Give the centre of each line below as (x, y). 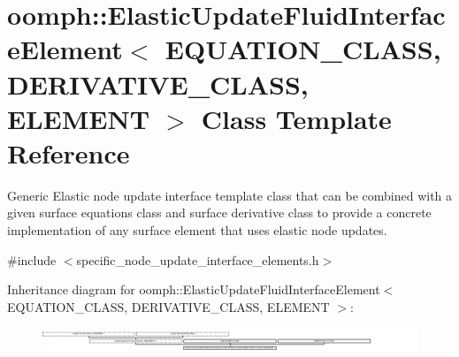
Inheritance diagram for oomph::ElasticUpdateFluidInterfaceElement (194, 289)
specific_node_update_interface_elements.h (198, 259)
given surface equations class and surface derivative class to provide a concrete (219, 213)
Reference (69, 152)
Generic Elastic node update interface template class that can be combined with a (230, 195)
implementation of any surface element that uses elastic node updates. (197, 230)
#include (32, 259)
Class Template (296, 118)
